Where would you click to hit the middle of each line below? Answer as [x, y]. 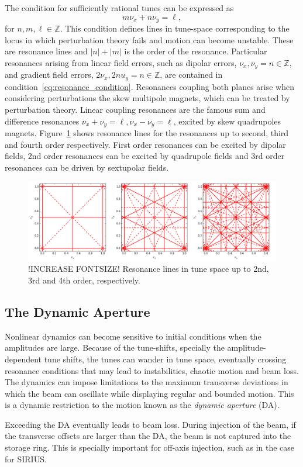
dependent [23, 359]
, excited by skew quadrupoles [227, 121]
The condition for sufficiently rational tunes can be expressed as [119, 8]
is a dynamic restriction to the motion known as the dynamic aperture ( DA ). [142, 405]
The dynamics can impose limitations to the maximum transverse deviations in [147, 382]
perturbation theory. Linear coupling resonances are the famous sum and [135, 109]
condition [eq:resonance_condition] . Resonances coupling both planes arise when [149, 86]
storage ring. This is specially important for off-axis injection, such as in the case [150, 447]
